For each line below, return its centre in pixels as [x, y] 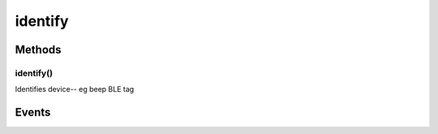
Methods [38, 50]
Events [33, 113]
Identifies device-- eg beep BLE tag [75, 90]
